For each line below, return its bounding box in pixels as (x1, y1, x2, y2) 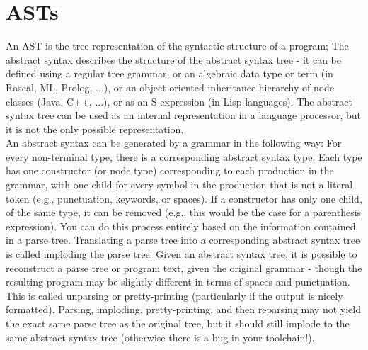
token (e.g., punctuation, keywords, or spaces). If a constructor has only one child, (6, 191, 362, 205)
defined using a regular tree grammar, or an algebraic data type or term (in (6, 66, 333, 81)
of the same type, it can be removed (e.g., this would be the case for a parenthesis (6, 205, 362, 220)
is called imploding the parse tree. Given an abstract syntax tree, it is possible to (6, 247, 357, 261)
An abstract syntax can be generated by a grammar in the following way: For (6, 135, 342, 150)
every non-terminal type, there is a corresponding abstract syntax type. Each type (6, 149, 362, 164)
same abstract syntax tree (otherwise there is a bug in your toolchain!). (6, 329, 315, 344)
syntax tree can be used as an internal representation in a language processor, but (6, 108, 361, 123)
